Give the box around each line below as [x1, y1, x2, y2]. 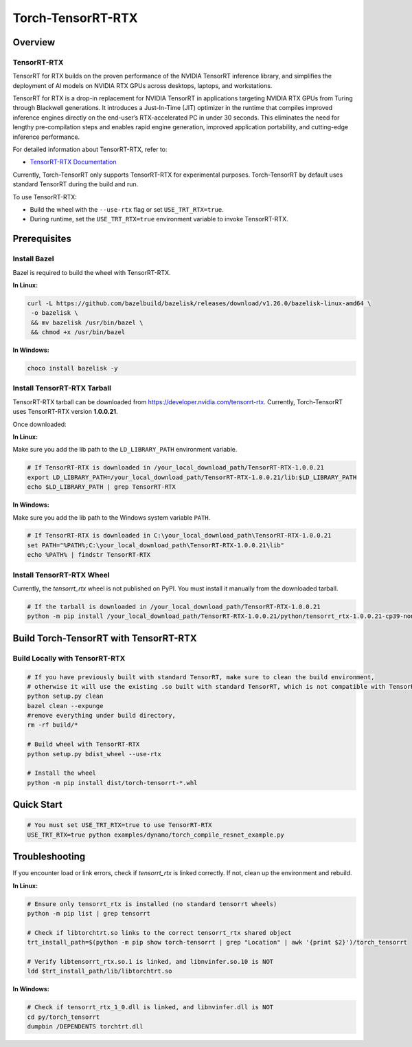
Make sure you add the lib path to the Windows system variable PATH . [12, 513, 211, 522]
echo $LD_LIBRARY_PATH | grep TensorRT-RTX [27, 483, 176, 491]
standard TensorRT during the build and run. [12, 180, 139, 188]
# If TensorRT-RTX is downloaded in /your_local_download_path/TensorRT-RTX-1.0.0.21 [27, 464, 324, 472]
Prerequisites [12, 233, 71, 245]
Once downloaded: [12, 420, 67, 428]
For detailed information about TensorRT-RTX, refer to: [12, 145, 168, 154]
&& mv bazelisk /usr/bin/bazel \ [31, 318, 144, 327]
